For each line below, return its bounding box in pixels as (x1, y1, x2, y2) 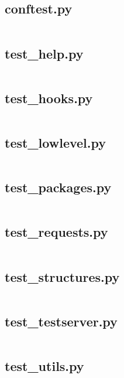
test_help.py (5, 44, 84, 62)
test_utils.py (5, 357, 84, 375)
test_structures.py (5, 267, 120, 285)
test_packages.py (5, 178, 112, 196)
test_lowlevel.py (5, 134, 106, 151)
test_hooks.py (5, 88, 93, 107)
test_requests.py (5, 223, 108, 241)
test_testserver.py (5, 312, 118, 330)
